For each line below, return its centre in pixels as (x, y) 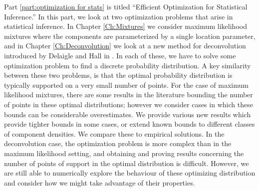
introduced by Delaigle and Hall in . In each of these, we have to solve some (120, 55)
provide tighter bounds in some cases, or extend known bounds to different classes (129, 124)
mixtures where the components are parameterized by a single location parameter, (130, 36)
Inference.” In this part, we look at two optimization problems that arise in (119, 16)
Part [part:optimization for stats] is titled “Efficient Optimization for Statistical (126, 6)
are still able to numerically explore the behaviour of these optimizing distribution (130, 173)
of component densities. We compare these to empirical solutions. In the (114, 133)
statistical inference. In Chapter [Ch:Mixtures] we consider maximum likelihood (126, 26)
